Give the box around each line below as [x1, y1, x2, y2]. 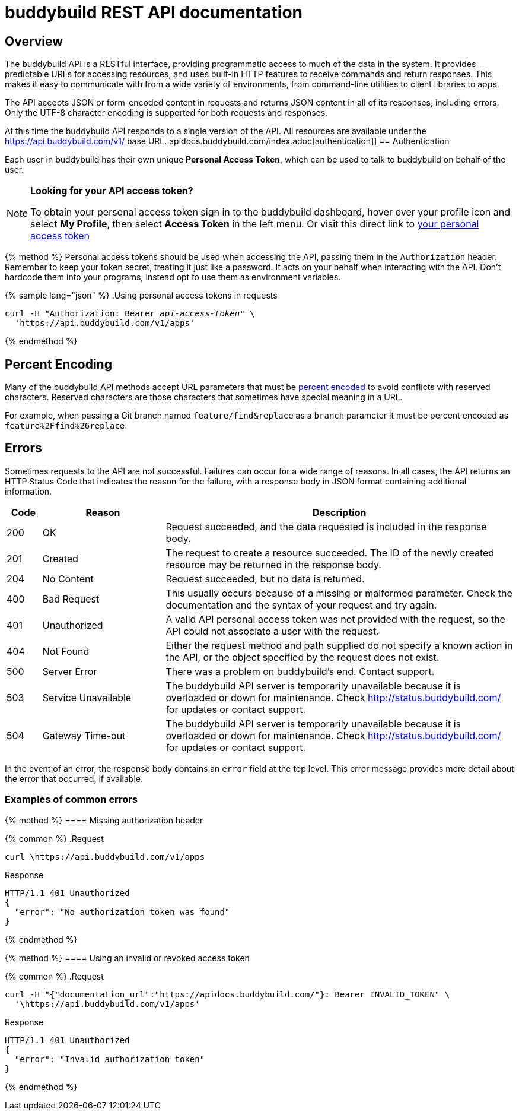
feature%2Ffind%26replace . [5, 420, 128, 431]
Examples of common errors [5, 793, 138, 806]
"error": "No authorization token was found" [14, 907, 230, 917]
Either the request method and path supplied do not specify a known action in [165, 639, 513, 651]
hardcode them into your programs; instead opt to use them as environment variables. [5, 272, 341, 283]
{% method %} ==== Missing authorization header [5, 815, 203, 825]
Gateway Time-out [42, 729, 126, 742]
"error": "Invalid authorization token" [14, 1054, 205, 1064]
